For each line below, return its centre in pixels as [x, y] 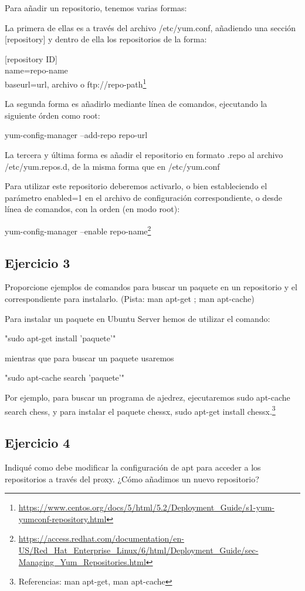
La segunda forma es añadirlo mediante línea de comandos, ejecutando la [136, 104]
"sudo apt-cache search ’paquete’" [65, 377]
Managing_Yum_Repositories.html [82, 561]
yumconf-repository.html [62, 518]
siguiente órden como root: [52, 115]
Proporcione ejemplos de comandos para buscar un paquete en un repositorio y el [151, 287]
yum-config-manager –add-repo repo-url [76, 135]
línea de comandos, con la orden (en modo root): [92, 209]
